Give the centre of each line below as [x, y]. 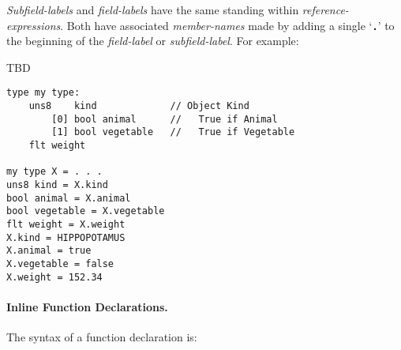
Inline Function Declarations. [87, 306]
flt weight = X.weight [66, 224]
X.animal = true [49, 251]
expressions [34, 25]
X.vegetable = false [60, 263]
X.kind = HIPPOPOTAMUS [66, 237]
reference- [325, 9]
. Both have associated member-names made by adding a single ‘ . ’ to [227, 25]
